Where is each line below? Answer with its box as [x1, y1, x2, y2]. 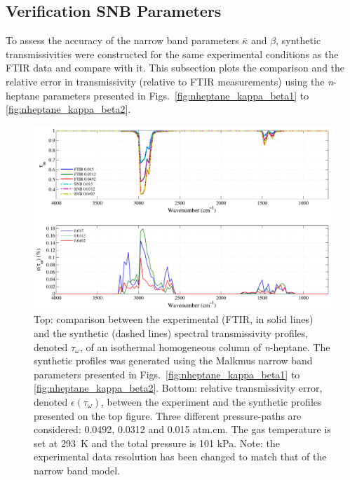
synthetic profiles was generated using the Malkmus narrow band [34, 353, 313, 368]
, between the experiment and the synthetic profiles [101, 395, 322, 409]
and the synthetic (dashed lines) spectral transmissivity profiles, [34, 326, 309, 341]
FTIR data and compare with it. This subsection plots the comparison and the [6, 60, 345, 75]
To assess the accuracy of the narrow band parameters [6, 33, 239, 48]
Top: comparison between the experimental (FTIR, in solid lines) [34, 312, 314, 327]
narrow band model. [34, 462, 120, 477]
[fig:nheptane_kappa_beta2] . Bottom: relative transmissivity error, [34, 380, 323, 395]
